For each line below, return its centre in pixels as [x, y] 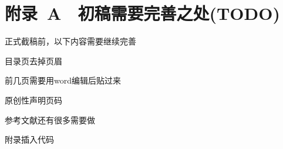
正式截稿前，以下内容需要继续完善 [70, 41]
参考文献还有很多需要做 [50, 119]
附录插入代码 [29, 139]
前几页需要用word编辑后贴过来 [63, 80]
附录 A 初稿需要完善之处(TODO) [142, 13]
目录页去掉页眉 [33, 60]
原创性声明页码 [33, 100]
